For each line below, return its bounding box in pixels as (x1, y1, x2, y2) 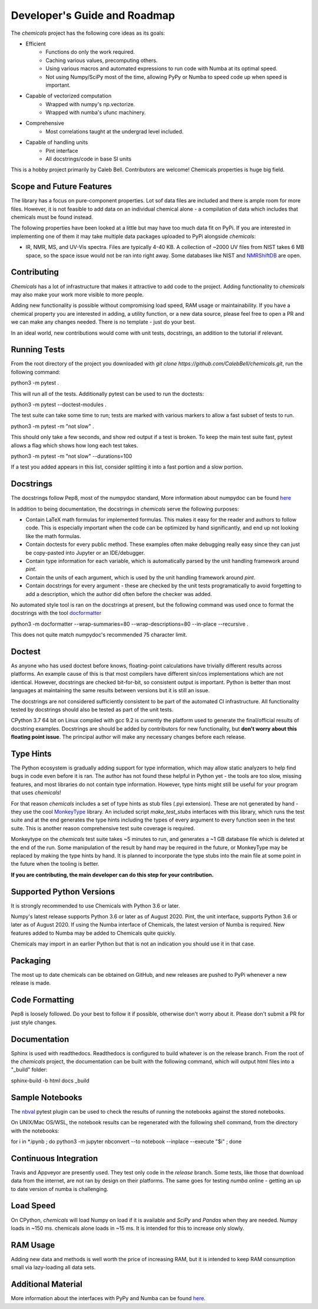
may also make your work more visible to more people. (11, 291, 144, 298)
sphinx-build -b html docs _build (11, 1077, 90, 1084)
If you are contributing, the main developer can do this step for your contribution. (11, 871, 214, 878)
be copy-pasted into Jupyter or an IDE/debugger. (25, 549, 145, 556)
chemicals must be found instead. (11, 214, 94, 221)
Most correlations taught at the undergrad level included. (45, 127, 184, 135)
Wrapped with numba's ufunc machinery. (45, 109, 146, 116)
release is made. (11, 980, 51, 987)
